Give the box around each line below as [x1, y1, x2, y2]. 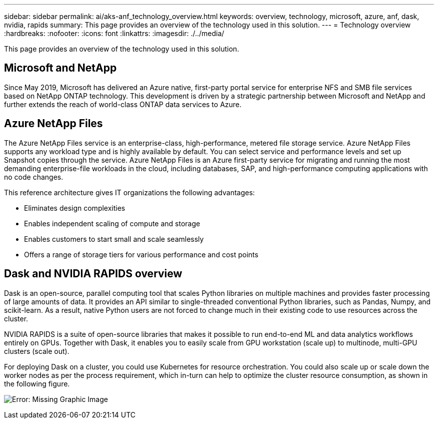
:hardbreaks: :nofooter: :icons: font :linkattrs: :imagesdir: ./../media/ [4, 29, 224, 38]
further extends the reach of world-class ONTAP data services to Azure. [4, 100, 242, 109]
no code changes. [4, 172, 63, 181]
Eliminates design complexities [24, 203, 125, 212]
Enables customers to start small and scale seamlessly [24, 234, 204, 243]
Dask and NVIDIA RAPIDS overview [4, 267, 182, 280]
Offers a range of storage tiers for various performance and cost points [24, 250, 258, 259]
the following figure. [4, 379, 70, 388]
